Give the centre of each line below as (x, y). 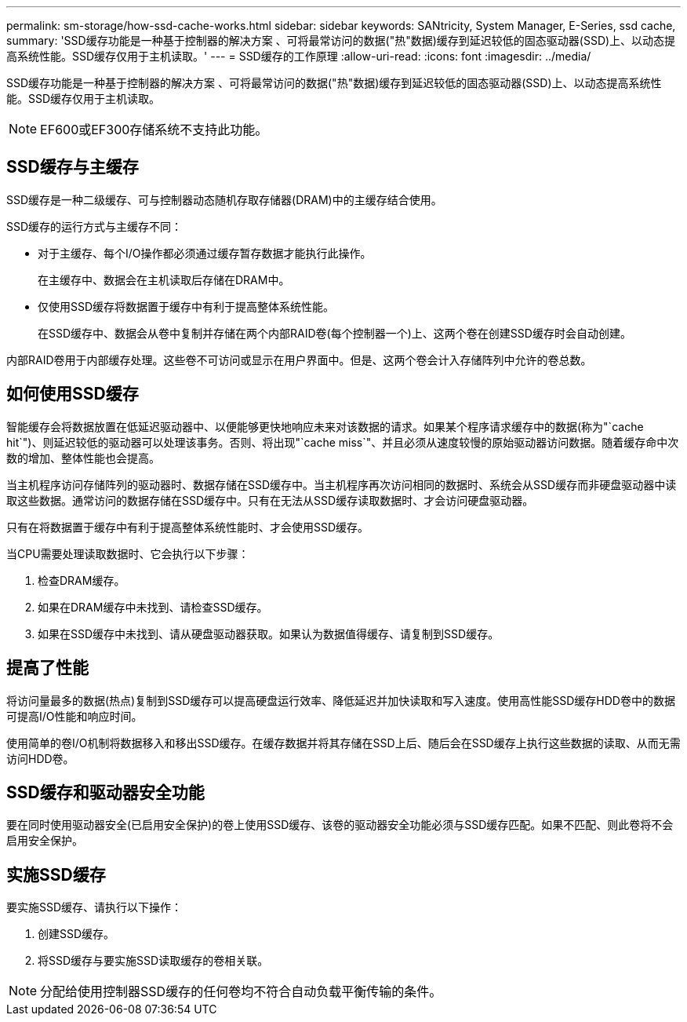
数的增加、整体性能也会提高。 (83, 458)
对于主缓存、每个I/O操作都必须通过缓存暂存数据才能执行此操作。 (205, 253)
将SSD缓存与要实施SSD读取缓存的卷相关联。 (153, 961)
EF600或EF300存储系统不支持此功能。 (154, 130)
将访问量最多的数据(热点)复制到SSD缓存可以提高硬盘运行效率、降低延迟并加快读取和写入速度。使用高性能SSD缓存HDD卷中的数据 (341, 700)
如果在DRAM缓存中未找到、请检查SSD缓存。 (153, 607)
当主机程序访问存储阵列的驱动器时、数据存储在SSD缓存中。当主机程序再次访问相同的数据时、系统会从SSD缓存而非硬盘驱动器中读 (342, 484)
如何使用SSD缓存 (73, 394)
